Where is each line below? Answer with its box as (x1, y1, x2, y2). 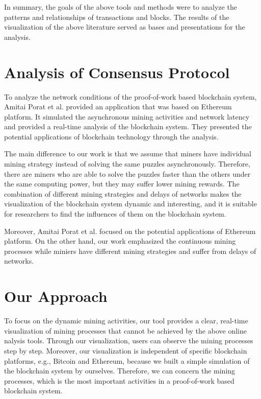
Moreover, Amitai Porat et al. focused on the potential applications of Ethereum (4, 225, 256, 236)
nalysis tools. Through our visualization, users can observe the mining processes (4, 335, 253, 346)
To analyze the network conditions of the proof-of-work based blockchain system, (4, 91, 257, 102)
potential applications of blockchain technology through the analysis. (4, 131, 219, 142)
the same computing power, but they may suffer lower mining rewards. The (4, 178, 240, 189)
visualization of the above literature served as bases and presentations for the (4, 21, 245, 32)
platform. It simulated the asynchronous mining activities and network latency (4, 111, 250, 122)
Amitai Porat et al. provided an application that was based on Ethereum (4, 101, 232, 112)
